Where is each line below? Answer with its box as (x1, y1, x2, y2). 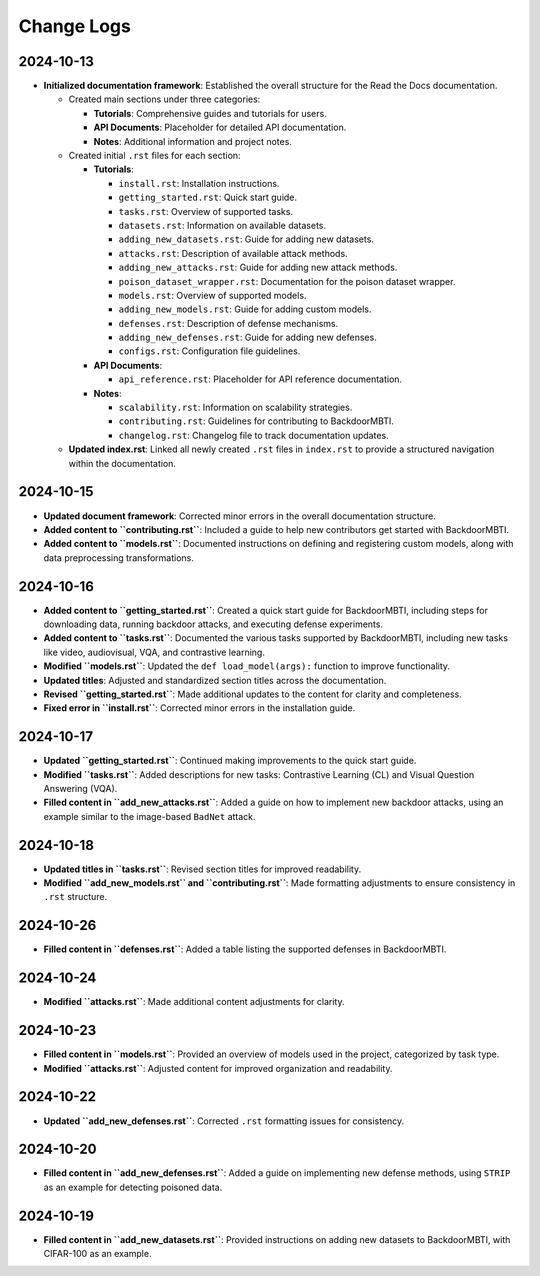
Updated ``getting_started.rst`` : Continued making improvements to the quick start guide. (43, 755, 417, 767)
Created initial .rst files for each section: (68, 150, 241, 162)
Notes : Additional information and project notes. (93, 135, 292, 147)
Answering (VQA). (43, 783, 118, 795)
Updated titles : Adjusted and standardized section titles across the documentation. (43, 674, 387, 686)
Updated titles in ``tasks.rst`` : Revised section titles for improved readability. (43, 863, 362, 875)
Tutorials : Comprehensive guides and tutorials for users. (93, 107, 327, 119)
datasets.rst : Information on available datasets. (118, 219, 327, 231)
